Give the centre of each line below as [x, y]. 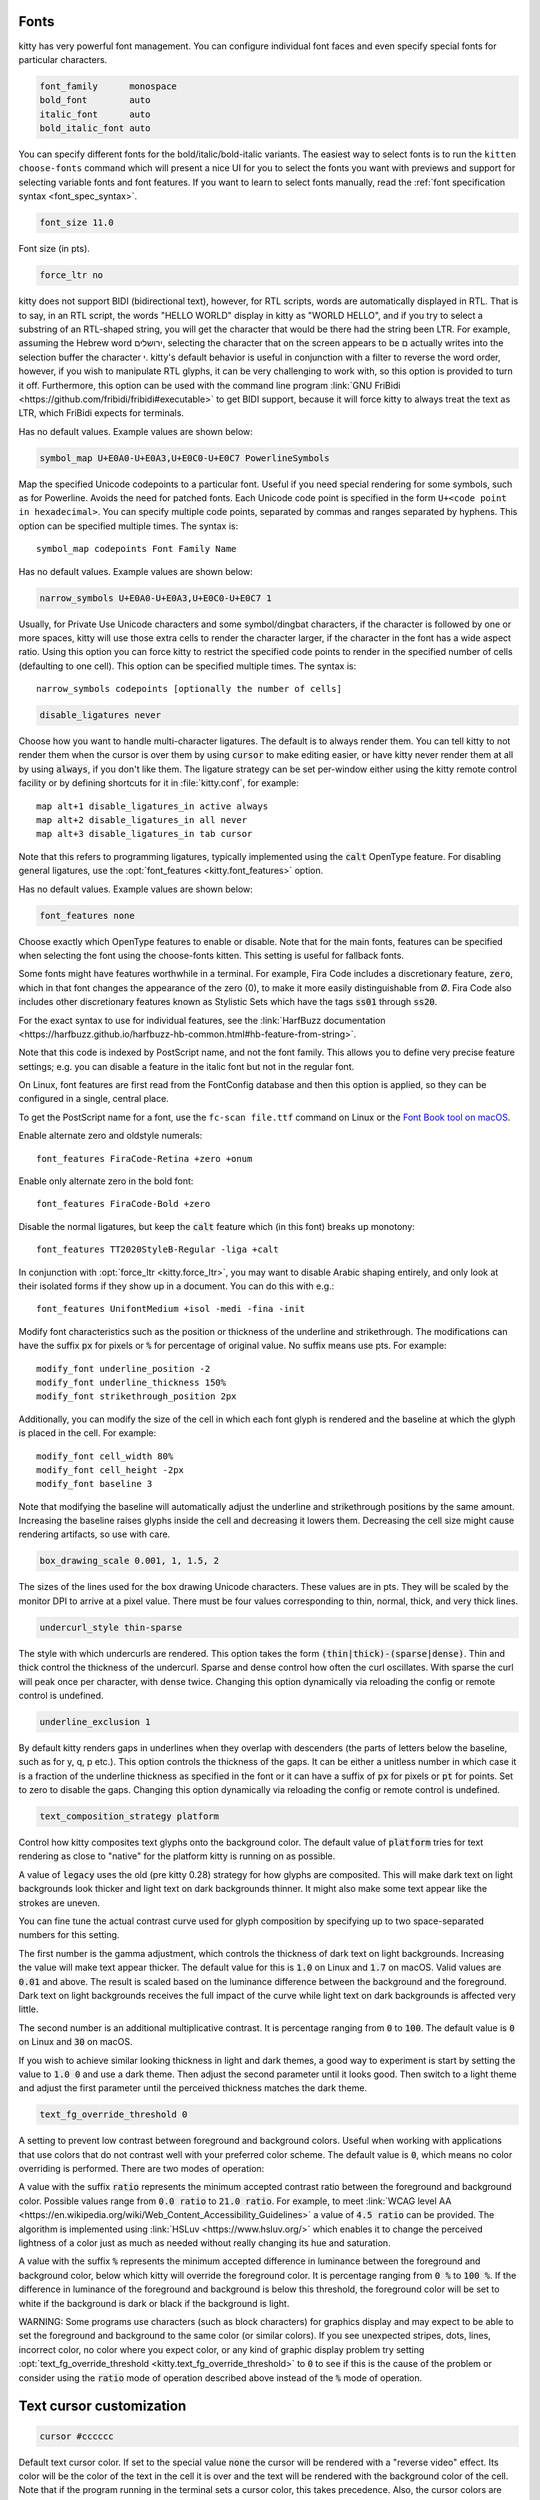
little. [28, 2009]
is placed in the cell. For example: [87, 1433]
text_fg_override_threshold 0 [113, 2114]
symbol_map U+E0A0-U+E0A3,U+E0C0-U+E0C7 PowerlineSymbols [184, 458]
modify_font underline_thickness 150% [131, 1382]
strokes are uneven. [59, 1902]
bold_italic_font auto [95, 128]
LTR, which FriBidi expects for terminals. [101, 413]
